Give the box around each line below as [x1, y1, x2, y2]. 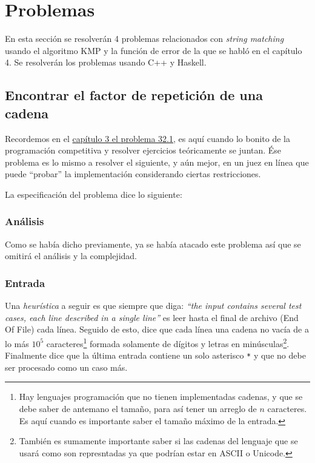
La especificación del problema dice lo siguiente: [5, 188, 182, 200]
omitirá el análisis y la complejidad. [5, 249, 137, 262]
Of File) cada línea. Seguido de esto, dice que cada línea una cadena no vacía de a [5, 323, 309, 336]
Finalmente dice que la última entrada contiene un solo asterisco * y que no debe [5, 349, 306, 362]
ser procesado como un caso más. [5, 360, 128, 373]
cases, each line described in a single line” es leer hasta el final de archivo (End [5, 311, 299, 323]
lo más [5, 337, 29, 350]
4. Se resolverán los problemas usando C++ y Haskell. [5, 56, 207, 69]
